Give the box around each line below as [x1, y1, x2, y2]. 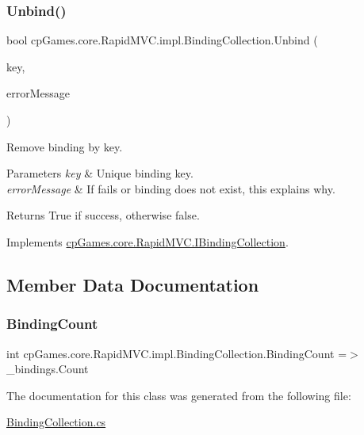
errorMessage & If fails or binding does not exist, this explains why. [6, 180, 335, 197]
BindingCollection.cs [6, 414, 106, 430]
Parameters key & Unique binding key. [6, 165, 193, 181]
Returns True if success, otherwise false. [6, 207, 200, 223]
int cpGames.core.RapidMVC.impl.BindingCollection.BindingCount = [6, 345, 347, 361]
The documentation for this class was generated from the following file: [6, 387, 351, 403]
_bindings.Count [6, 361, 89, 377]
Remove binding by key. [6, 138, 123, 155]
